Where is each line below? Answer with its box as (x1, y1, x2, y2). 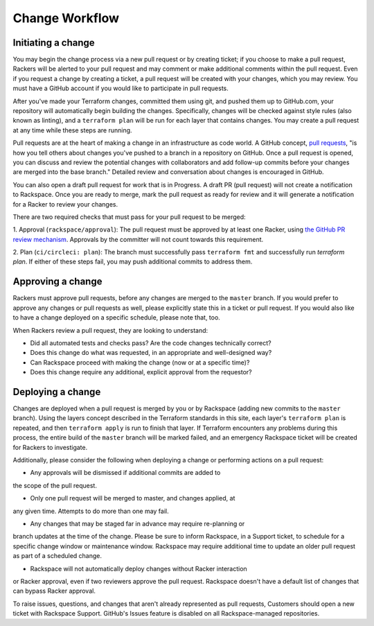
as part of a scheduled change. (12, 552, 103, 560)
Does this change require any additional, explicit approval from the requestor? (30, 368, 252, 376)
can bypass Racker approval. (12, 586, 96, 595)
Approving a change (12, 276, 103, 288)
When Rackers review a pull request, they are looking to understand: (12, 326, 208, 334)
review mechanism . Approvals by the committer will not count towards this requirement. (12, 235, 264, 243)
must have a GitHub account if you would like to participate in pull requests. (12, 84, 229, 93)
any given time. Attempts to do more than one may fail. (12, 507, 169, 515)
